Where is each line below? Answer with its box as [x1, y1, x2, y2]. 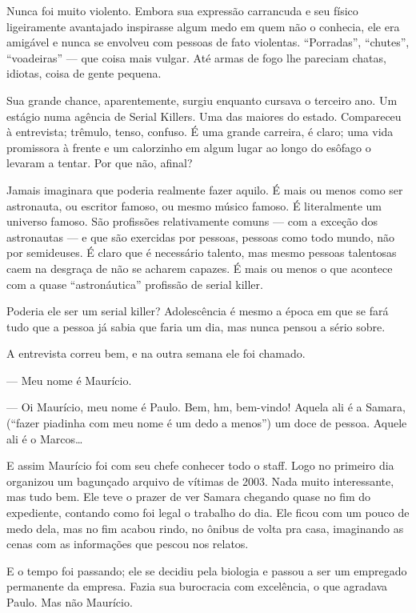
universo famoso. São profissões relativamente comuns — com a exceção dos [6, 213, 378, 230]
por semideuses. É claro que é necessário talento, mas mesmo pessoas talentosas [6, 244, 397, 261]
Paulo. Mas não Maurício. [6, 594, 133, 610]
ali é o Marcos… [6, 430, 83, 447]
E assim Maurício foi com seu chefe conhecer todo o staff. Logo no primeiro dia [6, 457, 394, 474]
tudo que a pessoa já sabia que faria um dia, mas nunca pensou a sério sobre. [6, 318, 386, 335]
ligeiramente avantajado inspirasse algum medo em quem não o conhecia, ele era [6, 18, 400, 34]
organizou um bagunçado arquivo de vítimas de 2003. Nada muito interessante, [6, 472, 394, 489]
